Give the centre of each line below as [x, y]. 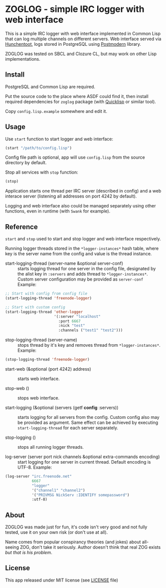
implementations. [23, 59]
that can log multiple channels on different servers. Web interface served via [83, 39]
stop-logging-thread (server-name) [41, 340]
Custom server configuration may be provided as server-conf [81, 279]
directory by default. [26, 163]
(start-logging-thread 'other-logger [44, 312]
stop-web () [17, 388]
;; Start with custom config [35, 307]
